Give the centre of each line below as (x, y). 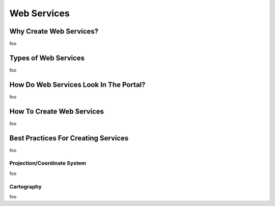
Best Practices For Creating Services (69, 138)
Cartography (25, 187)
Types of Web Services (47, 58)
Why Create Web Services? (54, 31)
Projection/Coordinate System (48, 163)
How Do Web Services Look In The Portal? (77, 85)
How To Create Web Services (57, 111)
